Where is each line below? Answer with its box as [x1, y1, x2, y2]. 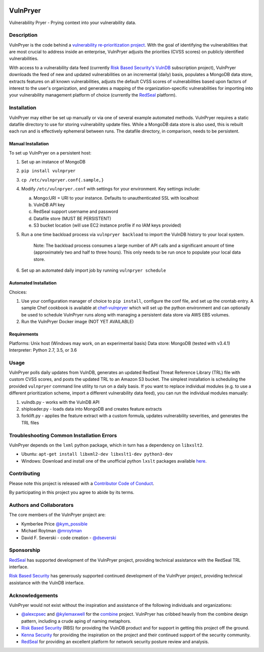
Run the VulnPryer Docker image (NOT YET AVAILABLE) [21, 319, 134, 325]
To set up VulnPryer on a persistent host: [9, 150, 91, 156]
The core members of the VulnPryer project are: [9, 512, 106, 518]
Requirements [9, 331, 39, 337]
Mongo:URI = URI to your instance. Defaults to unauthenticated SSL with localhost [33, 195, 199, 201]
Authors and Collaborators [9, 502, 74, 508]
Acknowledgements [9, 592, 58, 599]
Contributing [9, 470, 40, 477]
